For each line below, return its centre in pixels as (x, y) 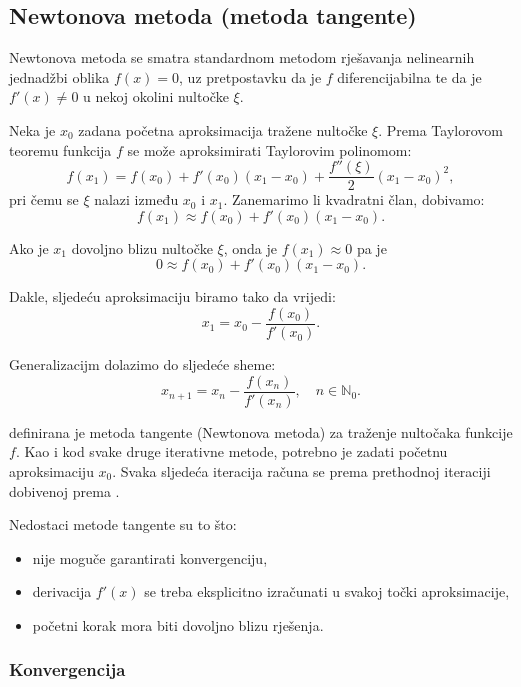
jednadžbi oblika (59, 76)
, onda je (250, 247)
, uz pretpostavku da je (250, 76)
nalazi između (136, 199)
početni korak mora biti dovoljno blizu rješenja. (178, 624)
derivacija (62, 591)
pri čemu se (44, 199)
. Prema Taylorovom (440, 129)
